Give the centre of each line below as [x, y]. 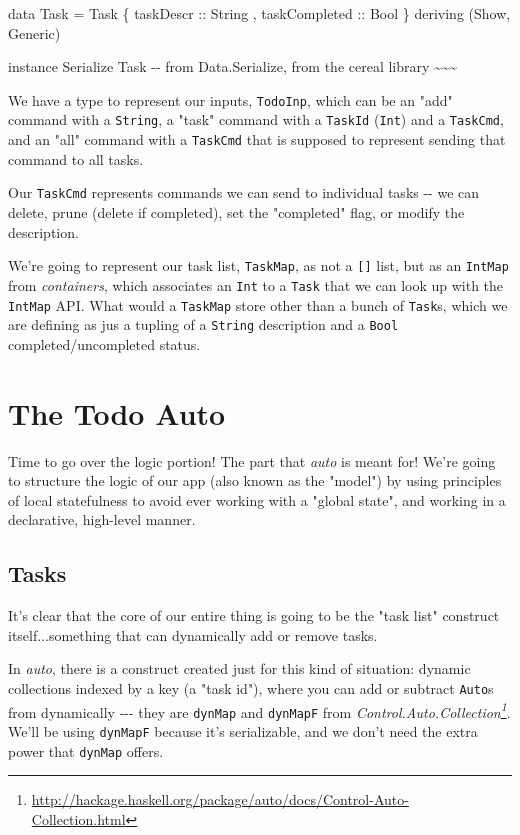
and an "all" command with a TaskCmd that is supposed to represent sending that [257, 139]
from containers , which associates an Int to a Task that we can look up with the [256, 284]
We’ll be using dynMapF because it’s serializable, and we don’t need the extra [243, 730]
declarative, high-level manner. [102, 519]
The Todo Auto [117, 412]
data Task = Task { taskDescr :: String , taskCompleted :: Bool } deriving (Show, [259, 13]
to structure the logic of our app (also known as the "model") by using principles [255, 480]
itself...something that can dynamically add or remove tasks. [193, 634]
